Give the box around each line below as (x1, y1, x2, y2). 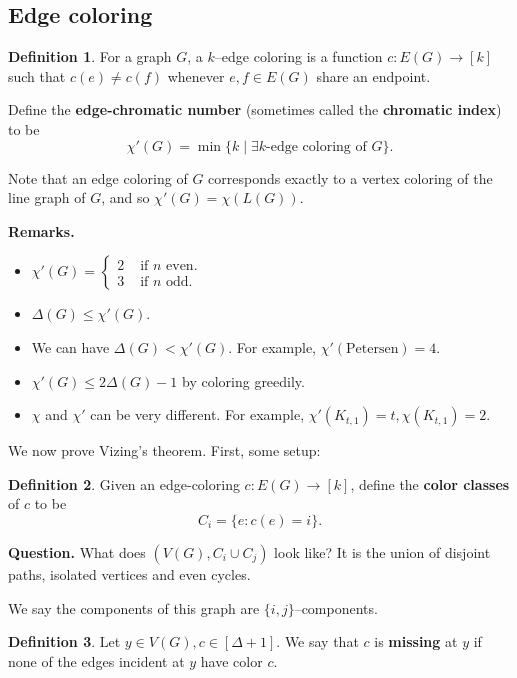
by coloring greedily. (182, 370, 305, 391)
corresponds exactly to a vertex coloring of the (208, 167, 493, 188)
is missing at (374, 631, 458, 652)
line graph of (8, 187, 86, 208)
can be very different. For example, (90, 404, 305, 425)
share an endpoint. (316, 65, 431, 86)
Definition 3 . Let (8, 631, 121, 652)
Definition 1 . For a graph (8, 46, 172, 67)
